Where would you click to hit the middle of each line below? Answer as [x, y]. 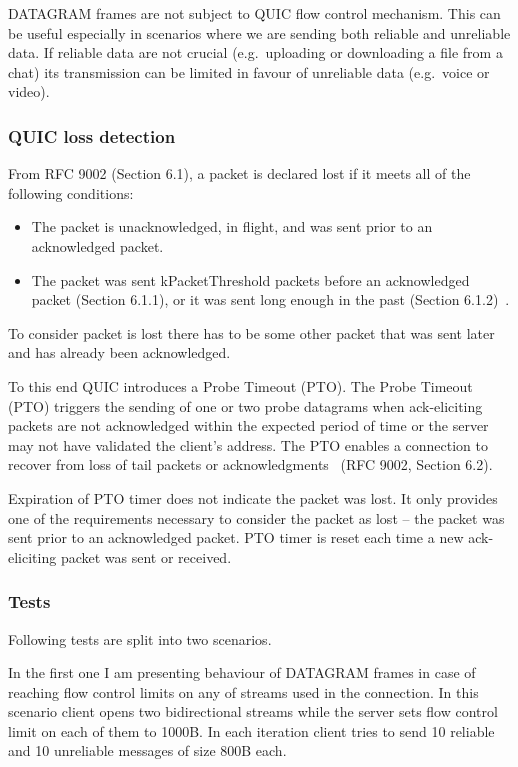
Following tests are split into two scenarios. [140, 638]
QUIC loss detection [92, 135]
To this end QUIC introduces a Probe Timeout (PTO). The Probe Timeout [240, 385]
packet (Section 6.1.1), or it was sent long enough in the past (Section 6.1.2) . [270, 299]
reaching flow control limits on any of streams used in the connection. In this [243, 691]
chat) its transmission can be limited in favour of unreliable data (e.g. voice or [249, 71]
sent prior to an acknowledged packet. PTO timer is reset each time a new [236, 537]
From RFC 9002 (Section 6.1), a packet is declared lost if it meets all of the [239, 173]
